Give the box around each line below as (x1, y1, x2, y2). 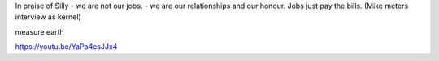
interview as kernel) (15, 12, 81, 22)
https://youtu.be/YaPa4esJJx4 (15, 42, 118, 51)
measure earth (15, 26, 64, 36)
